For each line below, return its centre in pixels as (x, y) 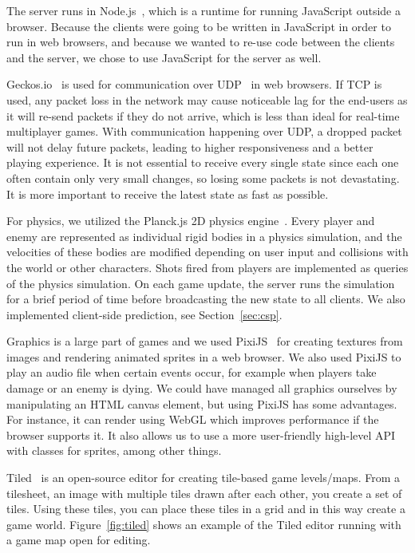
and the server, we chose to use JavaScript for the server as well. (164, 57)
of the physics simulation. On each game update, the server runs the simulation (201, 283)
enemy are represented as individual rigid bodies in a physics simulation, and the (204, 236)
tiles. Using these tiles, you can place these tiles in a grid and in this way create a (206, 509)
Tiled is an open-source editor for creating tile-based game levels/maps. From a (204, 478)
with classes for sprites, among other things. (114, 450)
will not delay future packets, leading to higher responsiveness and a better (190, 146)
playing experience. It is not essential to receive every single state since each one (203, 162)
